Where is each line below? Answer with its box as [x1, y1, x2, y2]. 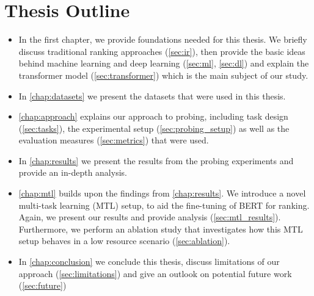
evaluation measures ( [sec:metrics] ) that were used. [18, 134, 209, 146]
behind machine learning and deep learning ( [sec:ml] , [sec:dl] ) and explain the [18, 57, 309, 70]
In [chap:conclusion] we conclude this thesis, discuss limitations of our [18, 255, 280, 268]
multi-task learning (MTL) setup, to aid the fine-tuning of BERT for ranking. [18, 198, 310, 211]
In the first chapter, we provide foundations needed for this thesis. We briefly [18, 33, 307, 46]
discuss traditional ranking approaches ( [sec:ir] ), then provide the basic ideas [18, 45, 305, 57]
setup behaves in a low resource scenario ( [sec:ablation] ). [18, 234, 230, 247]
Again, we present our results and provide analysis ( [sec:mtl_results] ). [18, 211, 281, 223]
